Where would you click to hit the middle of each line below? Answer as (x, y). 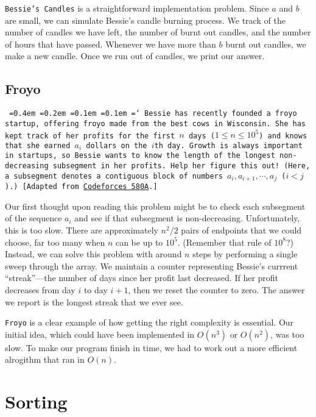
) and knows (283, 136)
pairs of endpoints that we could (241, 230)
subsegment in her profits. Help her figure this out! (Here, (181, 166)
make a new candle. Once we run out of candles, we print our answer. (135, 56)
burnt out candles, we (266, 44)
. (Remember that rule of (224, 242)
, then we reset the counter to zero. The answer (216, 289)
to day (96, 289)
